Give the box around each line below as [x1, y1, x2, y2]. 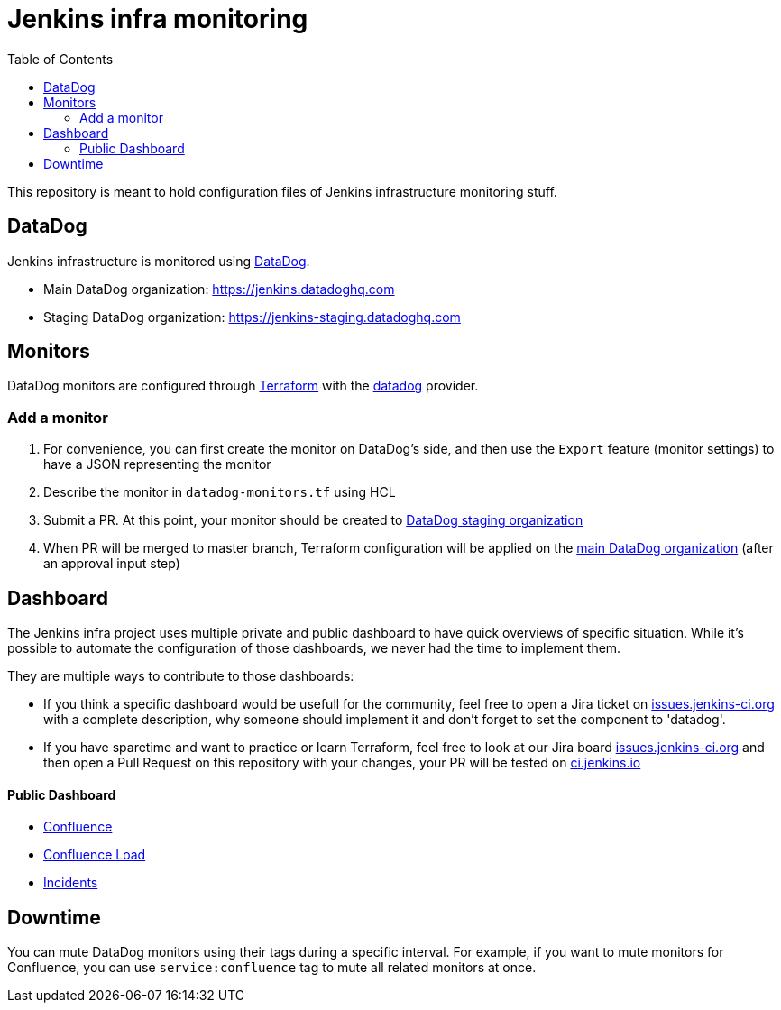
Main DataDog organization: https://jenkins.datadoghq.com [43, 280, 395, 297]
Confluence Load [43, 847, 146, 863]
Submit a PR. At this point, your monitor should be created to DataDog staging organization [43, 512, 583, 528]
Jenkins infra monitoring [7, 4, 308, 34]
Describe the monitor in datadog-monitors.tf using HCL [43, 484, 396, 500]
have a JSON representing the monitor [43, 456, 271, 473]
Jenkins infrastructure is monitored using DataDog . [7, 252, 310, 269]
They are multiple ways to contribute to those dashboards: [7, 668, 354, 684]
